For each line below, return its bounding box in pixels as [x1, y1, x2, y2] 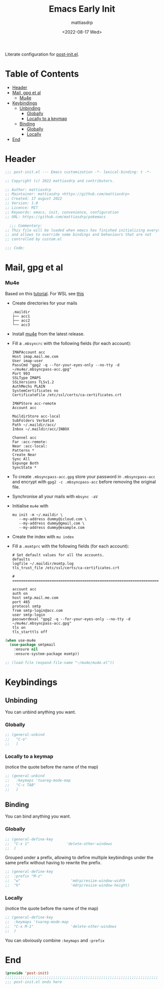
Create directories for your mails [12, 300, 78, 306]
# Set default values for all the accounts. [12, 552, 104, 557]
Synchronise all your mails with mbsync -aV [12, 493, 98, 499]
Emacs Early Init [48, 3, 116, 15]
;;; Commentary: [9, 223, 42, 228]
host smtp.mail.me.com [12, 595, 59, 600]
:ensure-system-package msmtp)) [14, 651, 80, 657]
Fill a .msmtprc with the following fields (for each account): [12, 543, 129, 549]
